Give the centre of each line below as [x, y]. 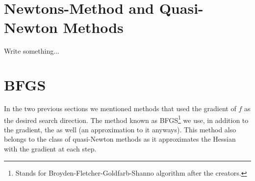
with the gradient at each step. [50, 149]
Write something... [32, 51]
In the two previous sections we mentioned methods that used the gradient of [120, 108]
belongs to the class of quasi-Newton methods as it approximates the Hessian [120, 139]
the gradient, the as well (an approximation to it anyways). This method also [120, 129]
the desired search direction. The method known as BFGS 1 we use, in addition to [126, 119]
